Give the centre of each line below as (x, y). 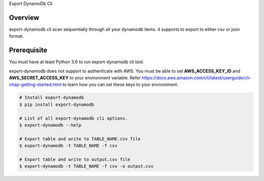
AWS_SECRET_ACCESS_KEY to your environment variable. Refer (75, 78)
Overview (24, 17)
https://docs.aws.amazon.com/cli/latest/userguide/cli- (197, 78)
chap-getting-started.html (35, 85)
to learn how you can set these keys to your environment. (120, 85)
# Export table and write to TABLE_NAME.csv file (80, 139)
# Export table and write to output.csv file (75, 159)
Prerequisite (28, 50)
